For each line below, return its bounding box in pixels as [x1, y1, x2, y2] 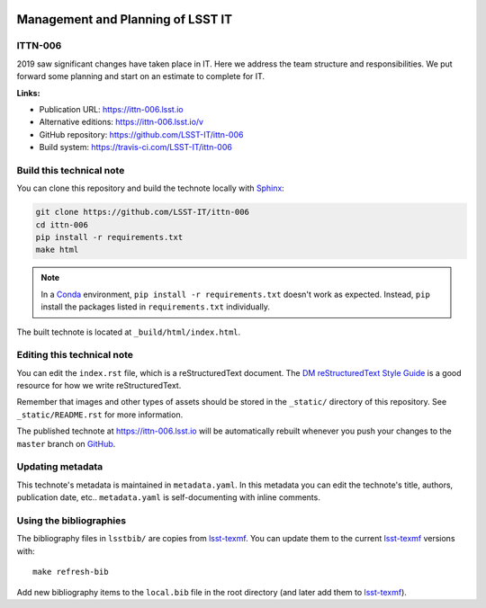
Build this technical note [16, 164, 125, 176]
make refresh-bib [32, 567, 109, 577]
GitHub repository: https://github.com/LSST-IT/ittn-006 [39, 129, 244, 139]
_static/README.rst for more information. [16, 409, 184, 420]
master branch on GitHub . [16, 438, 116, 449]
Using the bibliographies [16, 514, 126, 526]
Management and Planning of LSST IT [16, 12, 233, 27]
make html [35, 245, 79, 255]
